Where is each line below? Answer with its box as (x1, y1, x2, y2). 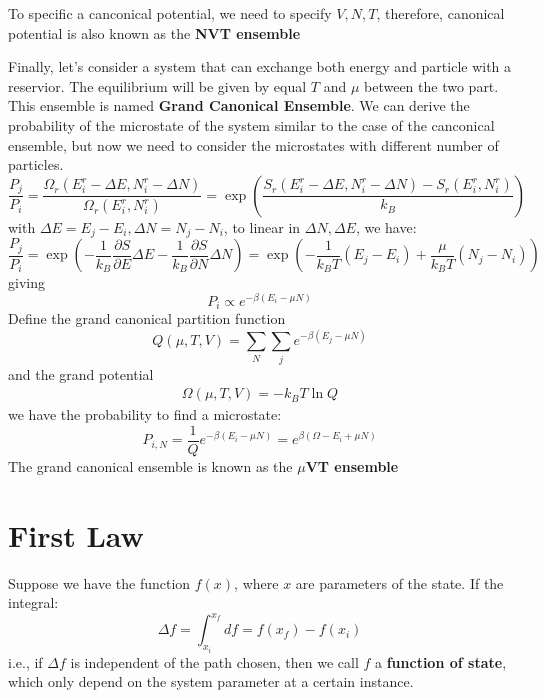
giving (8, 272, 45, 293)
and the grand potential (8, 363, 154, 384)
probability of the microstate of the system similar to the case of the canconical (8, 114, 495, 135)
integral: (8, 592, 59, 613)
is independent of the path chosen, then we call (70, 651, 359, 672)
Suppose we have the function (8, 572, 191, 593)
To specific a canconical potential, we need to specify (8, 3, 332, 23)
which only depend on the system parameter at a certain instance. (8, 671, 414, 692)
